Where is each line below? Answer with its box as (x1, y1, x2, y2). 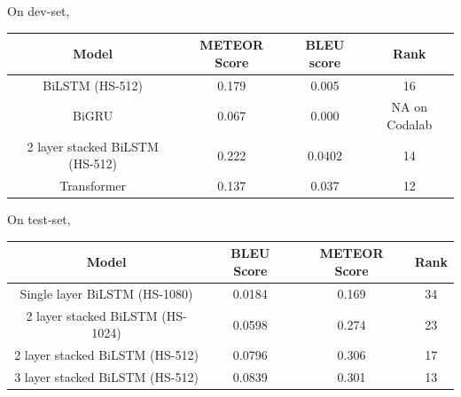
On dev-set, (7, 2, 70, 19)
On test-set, (7, 210, 71, 229)
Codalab (387, 114, 433, 133)
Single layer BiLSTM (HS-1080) (20, 284, 193, 302)
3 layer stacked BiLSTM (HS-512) (14, 368, 199, 385)
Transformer (59, 176, 127, 195)
